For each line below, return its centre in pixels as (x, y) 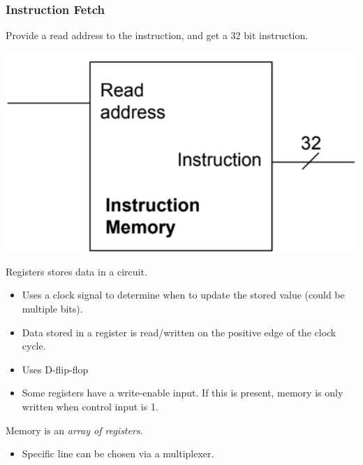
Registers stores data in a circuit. (76, 271)
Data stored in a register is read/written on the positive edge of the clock (179, 332)
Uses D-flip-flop (55, 369)
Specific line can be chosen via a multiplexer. (118, 453)
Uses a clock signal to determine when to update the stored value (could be (183, 295)
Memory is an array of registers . (74, 430)
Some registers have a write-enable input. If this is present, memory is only (183, 393)
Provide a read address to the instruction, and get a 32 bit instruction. (157, 35)
